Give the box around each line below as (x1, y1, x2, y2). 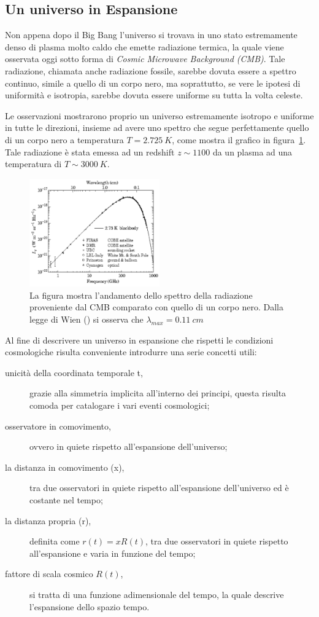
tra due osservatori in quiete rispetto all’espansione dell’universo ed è (29, 481, 289, 494)
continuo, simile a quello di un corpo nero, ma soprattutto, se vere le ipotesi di (5, 76, 301, 89)
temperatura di (5, 157, 62, 170)
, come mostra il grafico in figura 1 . (172, 133, 306, 146)
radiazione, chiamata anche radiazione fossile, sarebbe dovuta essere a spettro (5, 64, 296, 77)
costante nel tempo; (29, 493, 103, 506)
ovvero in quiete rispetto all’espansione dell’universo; (29, 440, 228, 453)
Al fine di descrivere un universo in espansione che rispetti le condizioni (5, 333, 274, 346)
